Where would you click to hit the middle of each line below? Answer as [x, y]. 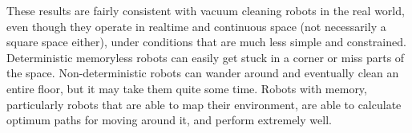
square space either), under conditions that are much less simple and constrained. [206, 42]
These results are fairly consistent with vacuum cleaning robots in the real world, [206, 10]
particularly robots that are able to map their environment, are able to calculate [204, 104]
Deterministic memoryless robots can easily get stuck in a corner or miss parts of [206, 57]
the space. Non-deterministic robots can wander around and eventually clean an [203, 73]
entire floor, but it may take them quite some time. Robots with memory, [187, 88]
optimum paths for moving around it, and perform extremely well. [169, 120]
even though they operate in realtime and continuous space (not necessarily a [196, 26]
